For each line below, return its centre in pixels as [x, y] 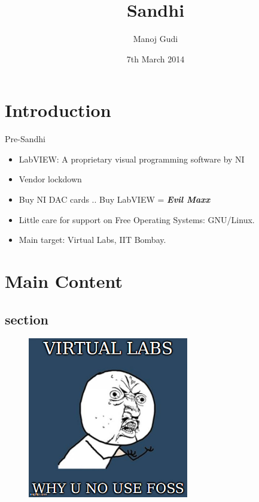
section [27, 319]
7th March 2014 [156, 58]
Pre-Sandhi [25, 139]
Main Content [64, 281]
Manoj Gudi [156, 39]
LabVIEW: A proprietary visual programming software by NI [132, 159]
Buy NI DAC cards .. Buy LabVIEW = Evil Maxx [115, 199]
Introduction [58, 110]
